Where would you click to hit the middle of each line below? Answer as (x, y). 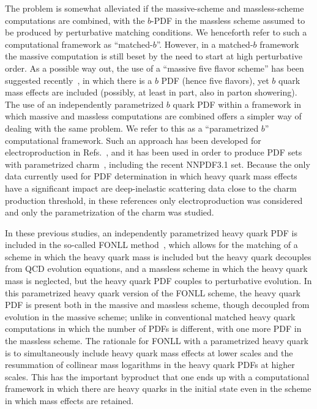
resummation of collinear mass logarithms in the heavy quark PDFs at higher (150, 365)
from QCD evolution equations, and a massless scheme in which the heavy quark (156, 268)
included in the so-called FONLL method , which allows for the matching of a (151, 245)
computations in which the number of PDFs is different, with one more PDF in (153, 328)
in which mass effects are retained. (69, 400)
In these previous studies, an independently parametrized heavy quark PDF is (151, 232)
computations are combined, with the (75, 20)
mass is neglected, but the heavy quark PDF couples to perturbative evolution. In (158, 281)
